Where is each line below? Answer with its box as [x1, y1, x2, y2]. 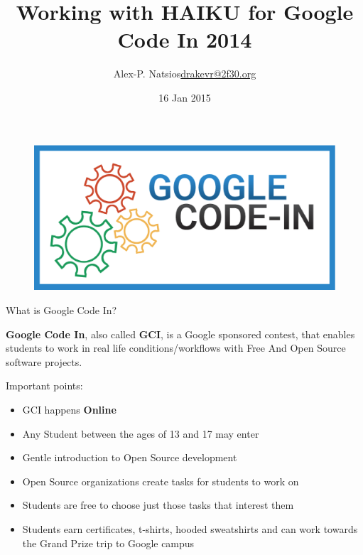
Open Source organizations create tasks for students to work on [22, 473, 299, 488]
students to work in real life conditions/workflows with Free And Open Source [6, 340, 346, 355]
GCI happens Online [22, 402, 117, 417]
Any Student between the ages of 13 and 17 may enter [22, 426, 259, 441]
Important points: [6, 378, 83, 393]
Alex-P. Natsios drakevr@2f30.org [113, 66, 256, 81]
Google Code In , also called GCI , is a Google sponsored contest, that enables [6, 326, 355, 341]
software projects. [6, 354, 82, 369]
